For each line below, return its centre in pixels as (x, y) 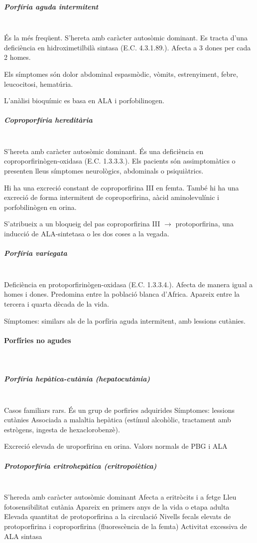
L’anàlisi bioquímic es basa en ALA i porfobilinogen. (84, 100)
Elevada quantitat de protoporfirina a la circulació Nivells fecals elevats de (118, 516)
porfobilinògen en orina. (40, 207)
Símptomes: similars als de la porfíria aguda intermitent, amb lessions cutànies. (125, 320)
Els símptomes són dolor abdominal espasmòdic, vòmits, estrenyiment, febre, (121, 74)
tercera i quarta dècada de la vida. (57, 303)
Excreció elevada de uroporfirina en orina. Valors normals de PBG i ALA (116, 446)
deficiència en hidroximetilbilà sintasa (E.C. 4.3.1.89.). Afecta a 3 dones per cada (128, 47)
